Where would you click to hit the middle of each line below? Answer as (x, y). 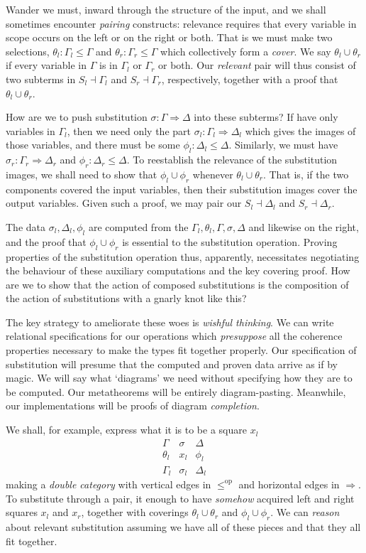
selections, (28, 51)
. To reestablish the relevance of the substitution (232, 160)
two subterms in (41, 79)
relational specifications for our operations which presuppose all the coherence (174, 336)
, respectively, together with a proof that (250, 79)
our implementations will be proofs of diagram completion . (133, 406)
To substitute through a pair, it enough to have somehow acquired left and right (180, 498)
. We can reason (305, 512)
